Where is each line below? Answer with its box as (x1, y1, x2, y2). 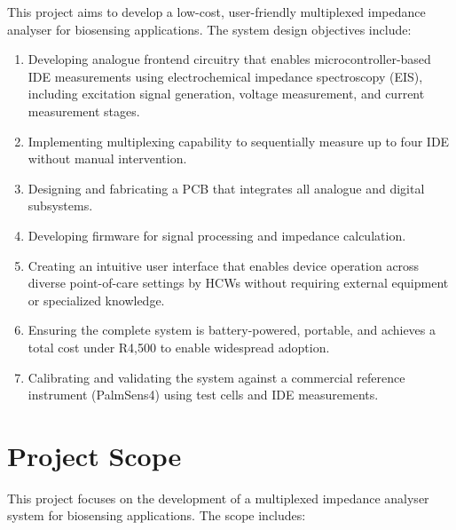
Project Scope (7, 437, 182, 473)
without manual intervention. (28, 149, 187, 168)
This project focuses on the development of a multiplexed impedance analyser (7, 488, 429, 507)
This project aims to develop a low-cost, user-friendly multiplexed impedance (7, 3, 426, 20)
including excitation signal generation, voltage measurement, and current (28, 84, 425, 103)
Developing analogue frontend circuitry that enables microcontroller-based (28, 50, 431, 68)
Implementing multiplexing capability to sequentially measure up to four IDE (28, 131, 450, 150)
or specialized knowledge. (28, 290, 165, 309)
